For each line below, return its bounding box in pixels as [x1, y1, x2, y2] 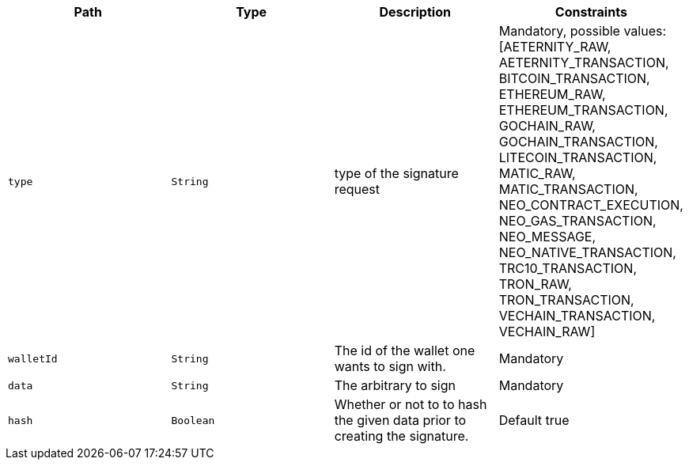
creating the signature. [334, 428, 469, 444]
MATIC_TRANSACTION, [498, 181, 638, 197]
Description [379, 4, 451, 20]
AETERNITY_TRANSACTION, [498, 55, 669, 70]
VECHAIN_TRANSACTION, [498, 308, 656, 324]
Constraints [555, 4, 627, 20]
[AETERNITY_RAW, [498, 39, 611, 55]
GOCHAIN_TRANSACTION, [498, 134, 658, 150]
